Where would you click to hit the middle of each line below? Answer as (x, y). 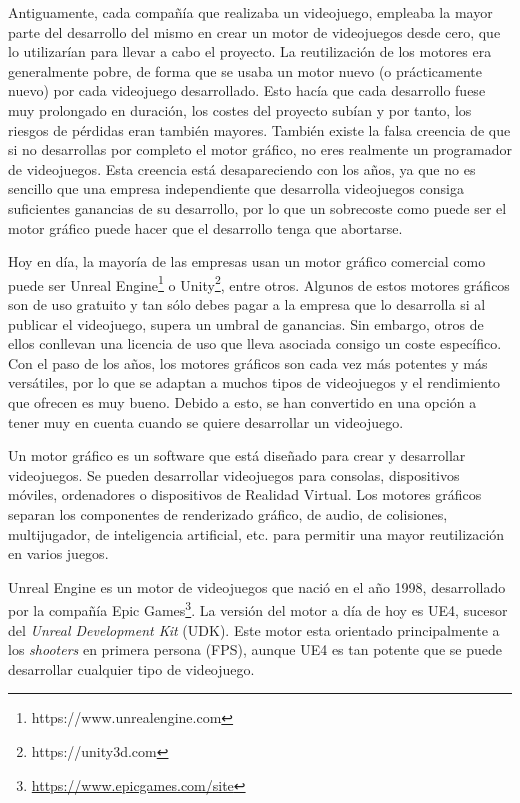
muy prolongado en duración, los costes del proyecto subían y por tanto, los (240, 109)
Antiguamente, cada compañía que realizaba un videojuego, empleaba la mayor (250, 12)
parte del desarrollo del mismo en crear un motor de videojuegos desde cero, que (254, 31)
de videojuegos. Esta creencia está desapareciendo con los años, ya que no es (242, 168)
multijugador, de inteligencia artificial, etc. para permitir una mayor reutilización (256, 533)
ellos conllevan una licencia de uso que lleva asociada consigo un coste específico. (255, 343)
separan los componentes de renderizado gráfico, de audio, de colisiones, (228, 513)
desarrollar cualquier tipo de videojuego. (131, 668)
